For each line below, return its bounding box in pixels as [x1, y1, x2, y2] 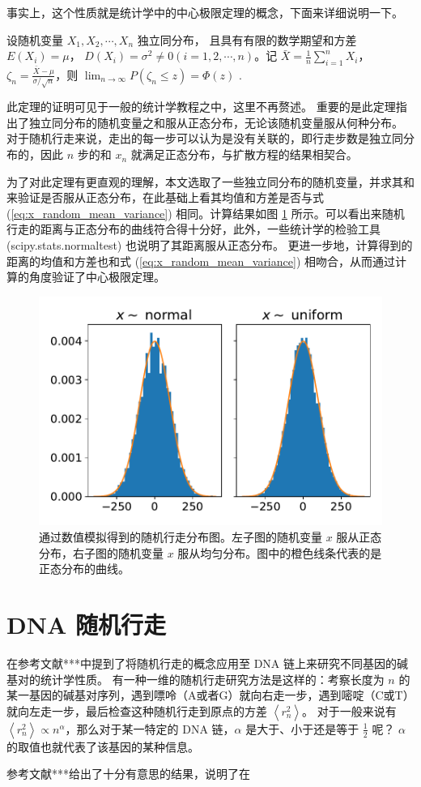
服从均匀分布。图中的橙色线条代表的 [177, 544, 371, 561]
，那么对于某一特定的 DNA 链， [65, 720, 235, 737]
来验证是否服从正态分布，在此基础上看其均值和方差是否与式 [6, 189, 324, 206]
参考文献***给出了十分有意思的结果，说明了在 [6, 765, 250, 782]
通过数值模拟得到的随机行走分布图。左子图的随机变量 [39, 528, 322, 545]
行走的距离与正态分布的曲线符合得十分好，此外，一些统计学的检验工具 [6, 220, 381, 237]
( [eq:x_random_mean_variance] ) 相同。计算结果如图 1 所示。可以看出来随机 [6, 204, 405, 221]
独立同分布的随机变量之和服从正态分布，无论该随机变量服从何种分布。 [28, 113, 403, 130]
